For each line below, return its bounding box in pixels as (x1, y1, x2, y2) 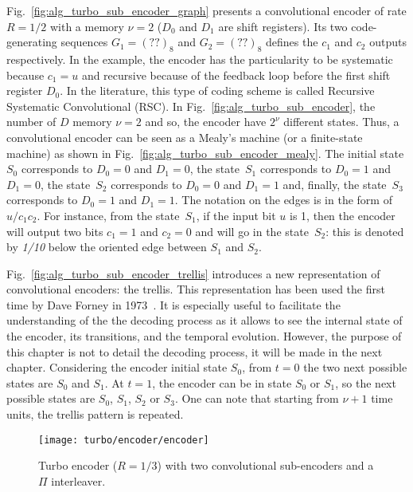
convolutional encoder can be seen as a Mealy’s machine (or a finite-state (6, 128, 363, 145)
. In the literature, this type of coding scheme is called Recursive (60, 82, 375, 99)
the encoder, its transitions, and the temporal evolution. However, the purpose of (6, 328, 402, 344)
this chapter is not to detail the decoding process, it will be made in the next (6, 343, 383, 360)
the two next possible (303, 359, 407, 376)
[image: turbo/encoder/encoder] (38, 434, 209, 446)
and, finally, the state (282, 175, 387, 192)
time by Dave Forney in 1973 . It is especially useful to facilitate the (6, 296, 341, 313)
